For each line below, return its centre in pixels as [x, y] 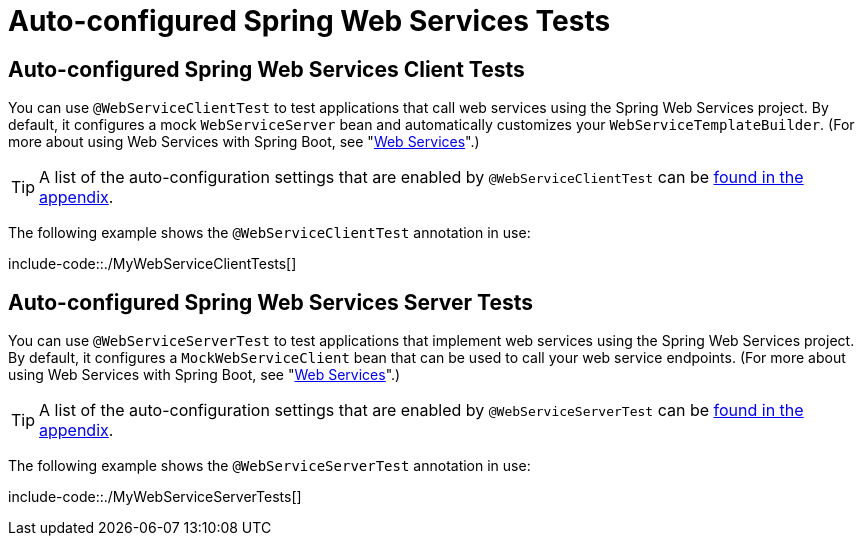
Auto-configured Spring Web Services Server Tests [271, 302]
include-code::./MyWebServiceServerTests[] [155, 497]
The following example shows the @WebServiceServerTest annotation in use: [269, 466]
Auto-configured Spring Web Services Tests [309, 21]
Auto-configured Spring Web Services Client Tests [266, 69]
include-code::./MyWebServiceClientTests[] [152, 264]
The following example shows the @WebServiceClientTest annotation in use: [269, 233]
